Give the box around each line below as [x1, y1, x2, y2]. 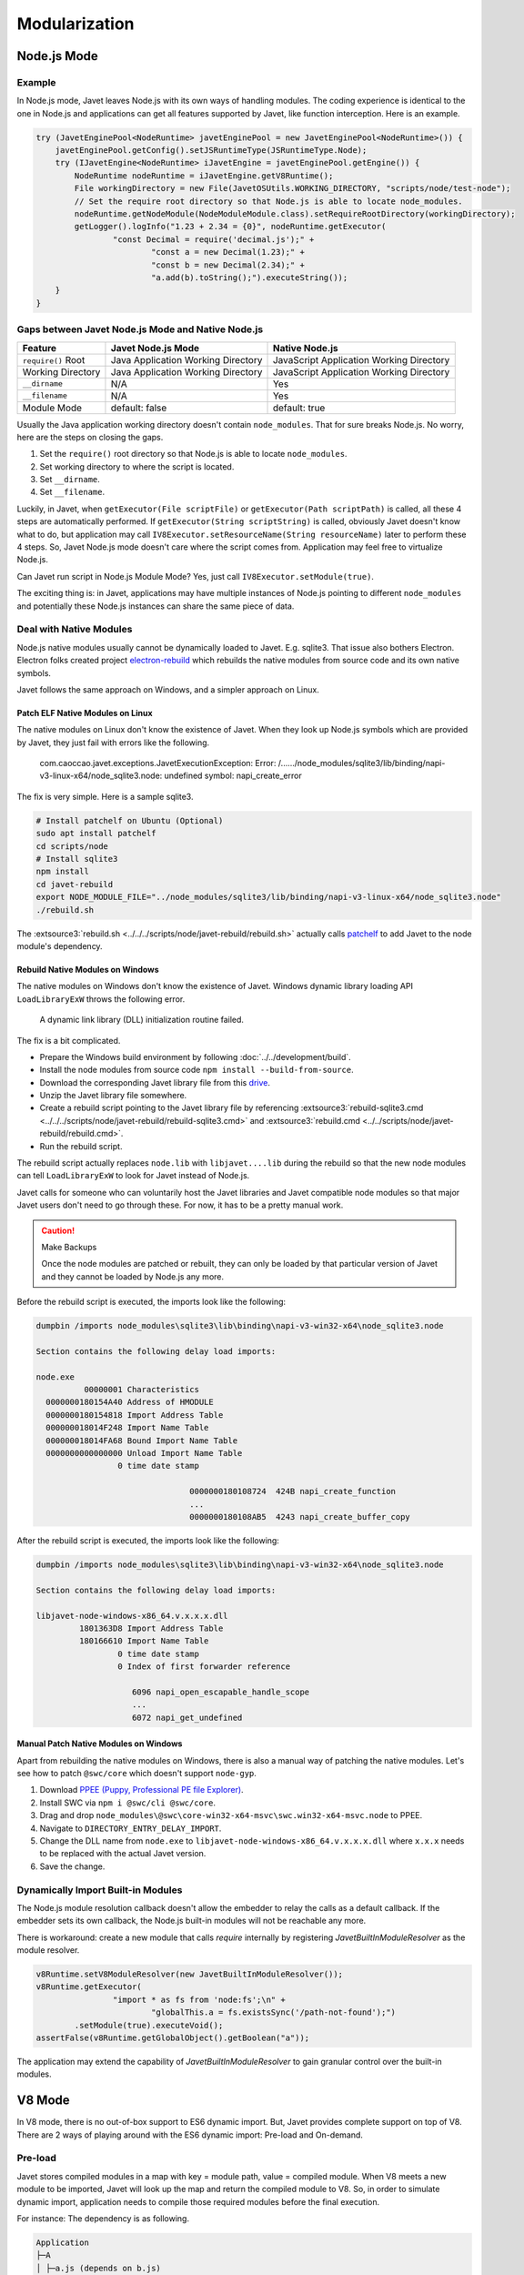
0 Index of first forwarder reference [116, 1662, 291, 1672]
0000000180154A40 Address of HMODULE [45, 1397, 214, 1408]
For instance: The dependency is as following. [16, 2212, 190, 2224]
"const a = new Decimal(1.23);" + [150, 247, 305, 258]
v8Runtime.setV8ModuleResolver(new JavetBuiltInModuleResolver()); [35, 1969, 344, 1979]
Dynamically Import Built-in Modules [16, 1884, 183, 1896]
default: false [110, 401, 167, 414]
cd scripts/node [35, 841, 109, 851]
